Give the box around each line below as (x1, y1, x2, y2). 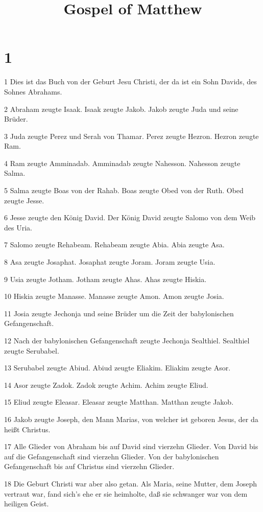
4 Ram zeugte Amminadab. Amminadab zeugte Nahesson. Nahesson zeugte (4, 157, 241, 168)
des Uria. (4, 222, 32, 232)
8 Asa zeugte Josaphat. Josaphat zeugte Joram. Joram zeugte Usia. (4, 257, 216, 267)
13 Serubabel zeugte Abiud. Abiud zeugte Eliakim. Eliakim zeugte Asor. (4, 362, 231, 373)
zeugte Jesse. (4, 195, 44, 205)
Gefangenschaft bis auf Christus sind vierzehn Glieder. (4, 461, 175, 472)
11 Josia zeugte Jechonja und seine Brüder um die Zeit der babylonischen (4, 308, 234, 318)
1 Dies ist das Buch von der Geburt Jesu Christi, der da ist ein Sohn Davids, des (4, 76, 257, 87)
